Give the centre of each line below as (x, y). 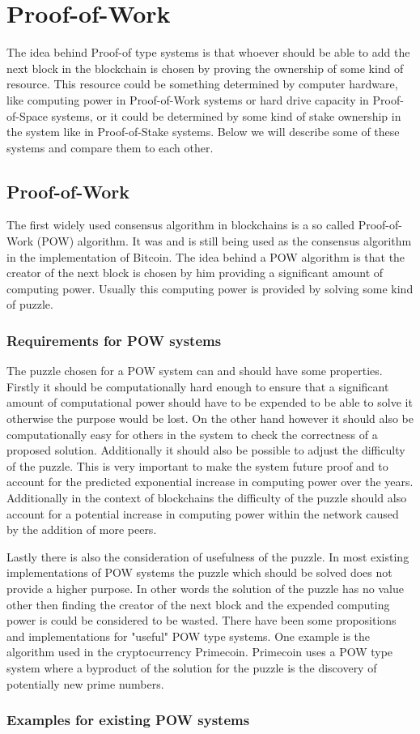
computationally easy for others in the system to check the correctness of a (192, 434)
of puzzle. (30, 304)
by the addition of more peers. (82, 529)
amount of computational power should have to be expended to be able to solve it (210, 402)
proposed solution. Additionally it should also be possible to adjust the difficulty (206, 450)
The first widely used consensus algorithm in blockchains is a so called (180, 225)
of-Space (27, 115)
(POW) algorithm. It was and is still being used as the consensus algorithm (224, 241)
